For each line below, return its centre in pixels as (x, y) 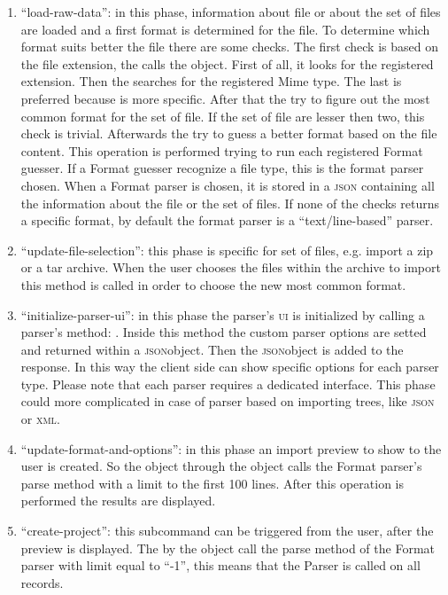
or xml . (40, 419)
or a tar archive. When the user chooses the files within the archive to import (231, 267)
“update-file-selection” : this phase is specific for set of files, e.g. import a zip (227, 250)
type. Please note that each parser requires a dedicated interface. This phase (228, 384)
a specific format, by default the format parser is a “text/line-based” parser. (227, 220)
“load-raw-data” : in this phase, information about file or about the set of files (231, 12)
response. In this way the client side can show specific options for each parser (230, 367)
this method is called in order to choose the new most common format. (213, 284)
